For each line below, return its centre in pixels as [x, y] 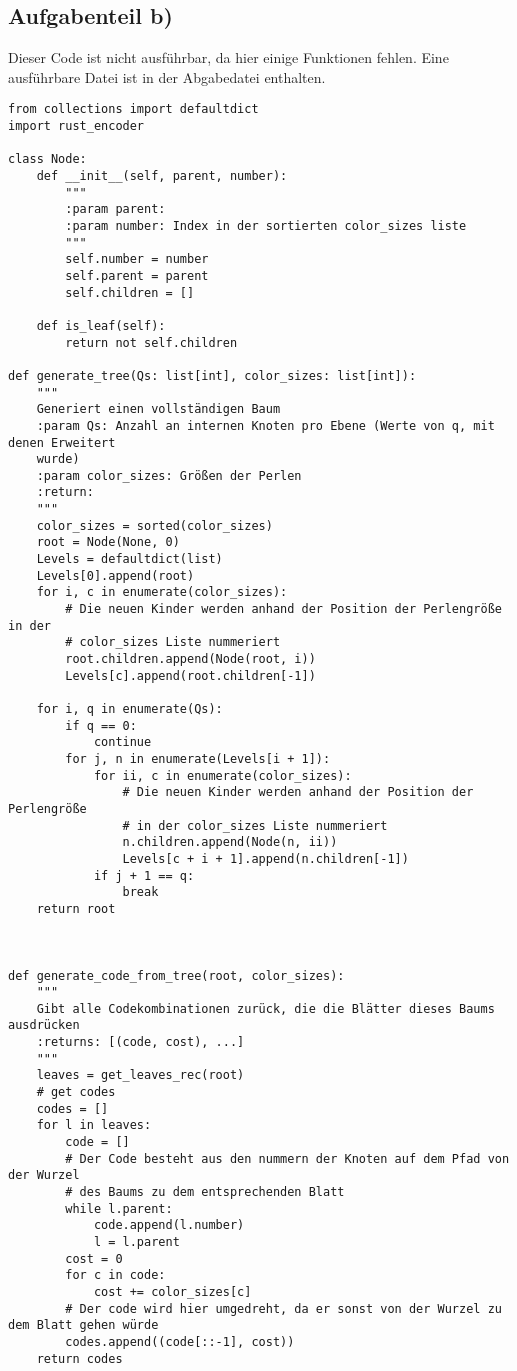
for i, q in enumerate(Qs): [129, 709]
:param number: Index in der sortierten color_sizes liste [266, 225]
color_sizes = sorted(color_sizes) [154, 525]
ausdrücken [44, 1025]
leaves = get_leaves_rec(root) [140, 1075]
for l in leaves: [94, 1125]
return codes [79, 1358]
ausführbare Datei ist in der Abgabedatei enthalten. [167, 76]
